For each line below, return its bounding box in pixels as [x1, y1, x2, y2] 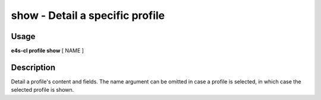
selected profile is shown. [11, 86, 74, 93]
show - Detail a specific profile [11, 9, 165, 22]
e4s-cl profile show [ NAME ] [11, 47, 84, 54]
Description [11, 62, 56, 72]
